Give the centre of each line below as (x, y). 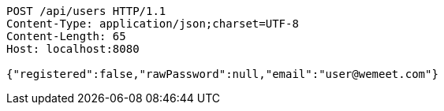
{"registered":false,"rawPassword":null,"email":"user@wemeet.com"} (222, 74)
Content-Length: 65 (66, 36)
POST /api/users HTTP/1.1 (86, 11)
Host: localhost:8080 (73, 49)
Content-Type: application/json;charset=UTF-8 (153, 24)
